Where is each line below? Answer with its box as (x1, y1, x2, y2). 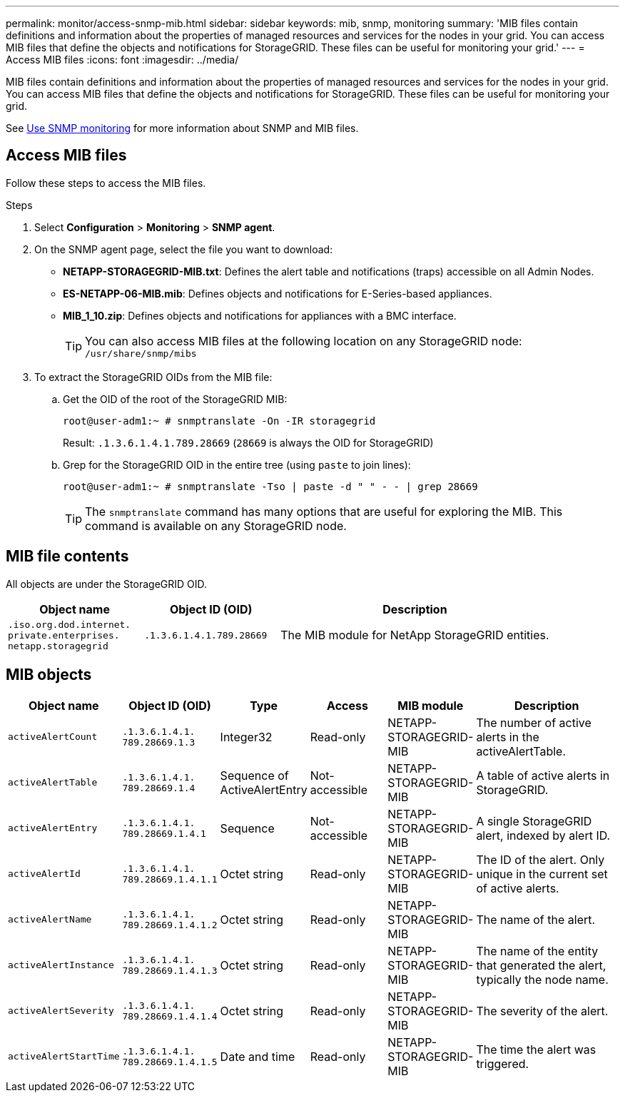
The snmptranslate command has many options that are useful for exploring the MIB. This (85, 504, 563, 519)
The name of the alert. (476, 912, 596, 927)
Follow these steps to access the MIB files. (6, 176, 206, 189)
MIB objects (6, 666, 92, 684)
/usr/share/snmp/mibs (85, 347, 197, 359)
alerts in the (476, 729, 539, 744)
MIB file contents (6, 547, 129, 566)
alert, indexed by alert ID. (476, 828, 611, 843)
